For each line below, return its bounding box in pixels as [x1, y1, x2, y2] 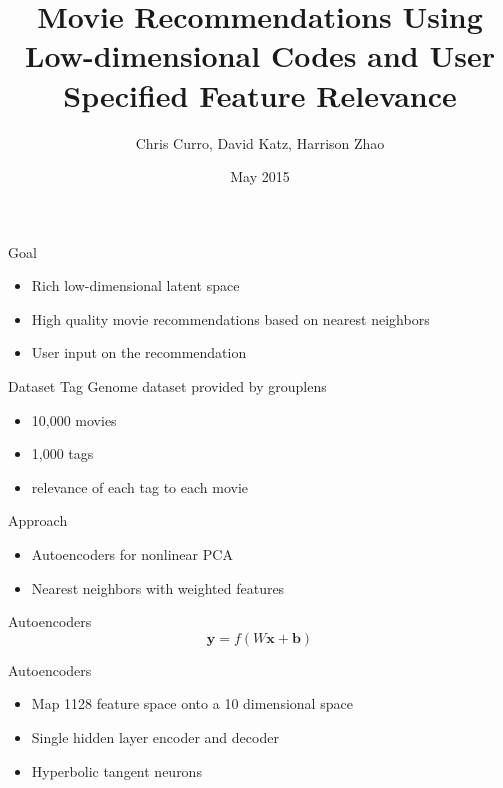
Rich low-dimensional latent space [31, 275, 240, 296]
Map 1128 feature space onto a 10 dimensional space [31, 693, 353, 714]
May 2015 [230, 166, 290, 187]
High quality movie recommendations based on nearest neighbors [31, 308, 430, 329]
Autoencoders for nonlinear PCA [31, 544, 233, 565]
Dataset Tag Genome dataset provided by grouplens [8, 376, 327, 397]
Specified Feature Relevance [63, 74, 457, 115]
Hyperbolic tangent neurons [31, 760, 202, 781]
